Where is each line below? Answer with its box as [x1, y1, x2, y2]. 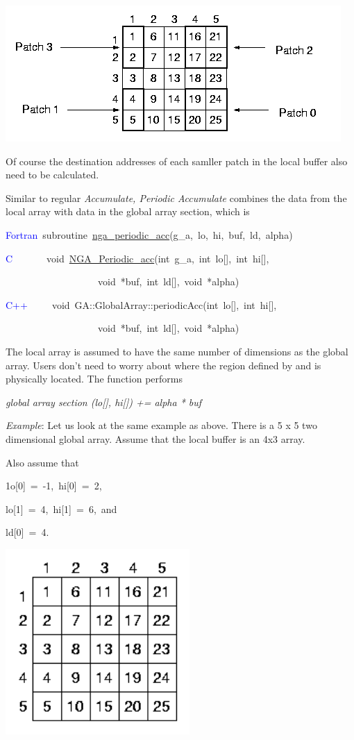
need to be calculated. [6, 167, 99, 182]
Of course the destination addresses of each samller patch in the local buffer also [6, 153, 348, 168]
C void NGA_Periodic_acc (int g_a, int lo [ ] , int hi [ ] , [6, 251, 269, 265]
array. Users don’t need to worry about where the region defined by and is [6, 358, 321, 372]
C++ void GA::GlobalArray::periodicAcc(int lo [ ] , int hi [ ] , [6, 297, 277, 312]
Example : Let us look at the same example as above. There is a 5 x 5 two [6, 418, 317, 432]
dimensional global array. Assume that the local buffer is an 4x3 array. [6, 431, 305, 446]
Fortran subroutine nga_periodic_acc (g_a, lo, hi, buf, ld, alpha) [6, 227, 293, 242]
